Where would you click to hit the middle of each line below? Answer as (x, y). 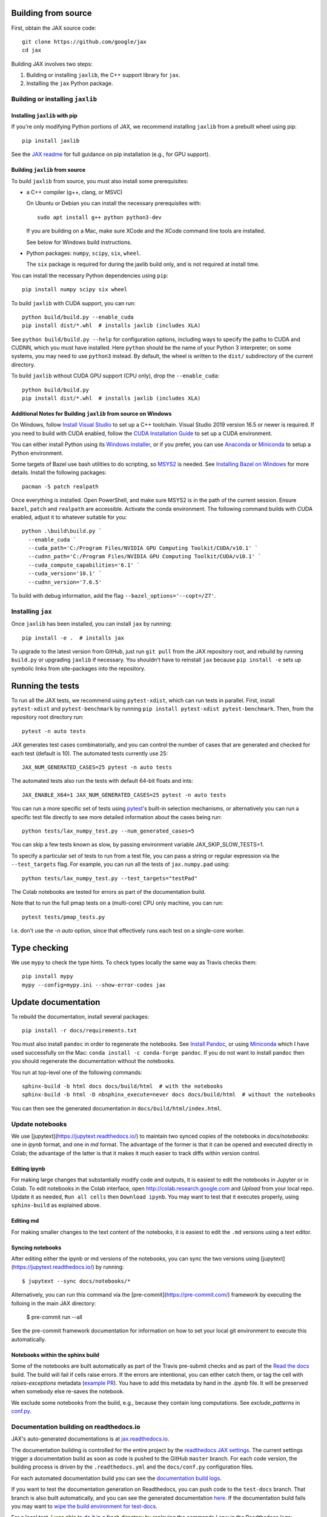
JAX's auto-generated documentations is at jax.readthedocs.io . (90, 1439)
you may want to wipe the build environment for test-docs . (84, 1506)
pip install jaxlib (51, 140)
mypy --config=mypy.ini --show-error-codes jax (94, 985)
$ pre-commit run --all (54, 1317)
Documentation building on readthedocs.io (76, 1427)
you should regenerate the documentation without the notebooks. (93, 1061)
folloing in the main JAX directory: (54, 1303)
